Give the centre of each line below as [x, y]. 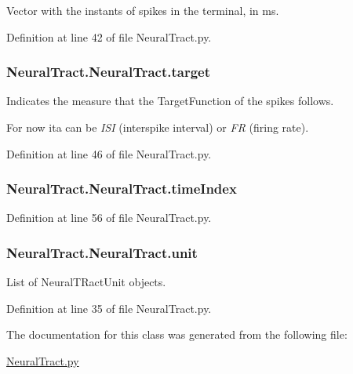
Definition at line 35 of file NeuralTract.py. [109, 308]
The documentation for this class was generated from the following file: [177, 334]
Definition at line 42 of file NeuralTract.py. [109, 36]
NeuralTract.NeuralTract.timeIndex [122, 189]
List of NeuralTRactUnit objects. [86, 282]
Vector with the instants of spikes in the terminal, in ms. [143, 10]
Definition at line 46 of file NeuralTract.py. [109, 153]
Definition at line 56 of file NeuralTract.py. [109, 218]
